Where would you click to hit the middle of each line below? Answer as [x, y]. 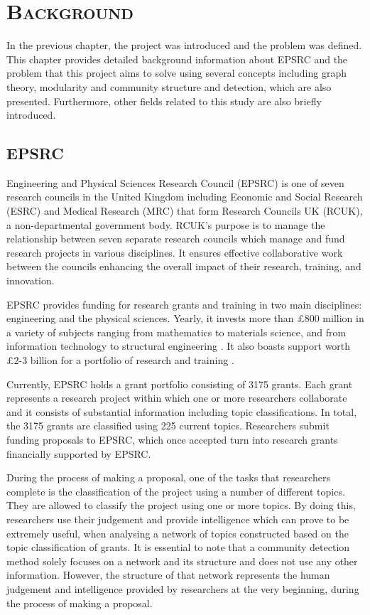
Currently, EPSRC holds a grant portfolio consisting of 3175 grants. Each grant [180, 384]
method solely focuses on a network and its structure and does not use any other [182, 561]
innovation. [31, 280]
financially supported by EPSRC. [79, 453]
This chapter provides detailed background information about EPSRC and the [177, 59]
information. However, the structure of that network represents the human [168, 575]
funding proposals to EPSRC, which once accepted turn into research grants [172, 439]
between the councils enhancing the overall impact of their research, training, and [184, 266]
